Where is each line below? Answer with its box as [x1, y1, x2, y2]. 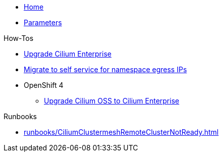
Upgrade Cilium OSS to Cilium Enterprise [44, 96, 180, 105]
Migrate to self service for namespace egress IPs [24, 65, 187, 74]
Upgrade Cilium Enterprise [24, 49, 111, 58]
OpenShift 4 [24, 81, 64, 89]
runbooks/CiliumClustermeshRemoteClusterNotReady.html [24, 128, 219, 136]
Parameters [24, 18, 62, 27]
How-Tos [4, 34, 34, 42]
